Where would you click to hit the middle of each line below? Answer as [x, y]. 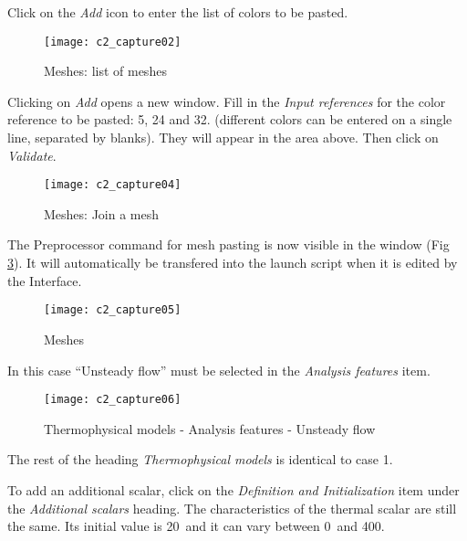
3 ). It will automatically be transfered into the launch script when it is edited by [233, 263]
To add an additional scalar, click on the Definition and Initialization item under [233, 489]
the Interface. [45, 280]
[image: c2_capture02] [113, 42]
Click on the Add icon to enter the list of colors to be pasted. [178, 12]
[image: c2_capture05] [113, 310]
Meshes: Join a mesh [102, 213]
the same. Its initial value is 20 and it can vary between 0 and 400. [196, 526]
